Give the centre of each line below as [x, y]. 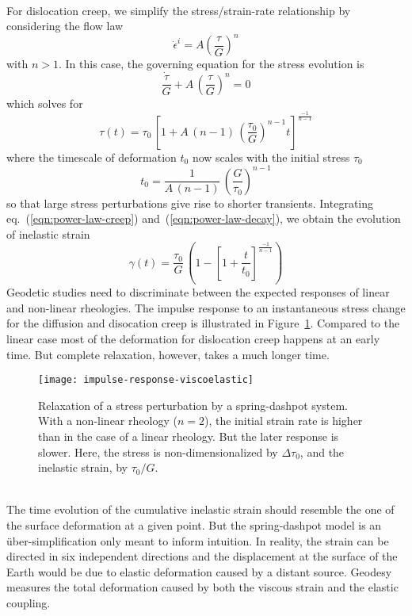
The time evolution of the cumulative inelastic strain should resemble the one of [200, 509]
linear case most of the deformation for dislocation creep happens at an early [193, 338]
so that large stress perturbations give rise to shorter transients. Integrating [190, 203]
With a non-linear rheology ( [108, 421]
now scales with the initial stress [271, 157]
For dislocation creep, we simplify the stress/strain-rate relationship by [179, 10]
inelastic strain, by [83, 467]
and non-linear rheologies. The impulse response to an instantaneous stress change [206, 307]
